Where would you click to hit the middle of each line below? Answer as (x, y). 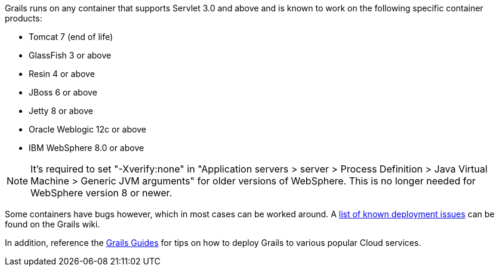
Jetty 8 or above (61, 111)
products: (24, 18)
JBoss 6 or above (63, 92)
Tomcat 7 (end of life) (71, 37)
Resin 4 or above (62, 74)
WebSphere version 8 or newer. (101, 193)
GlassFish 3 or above (70, 55)
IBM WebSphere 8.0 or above (87, 148)
